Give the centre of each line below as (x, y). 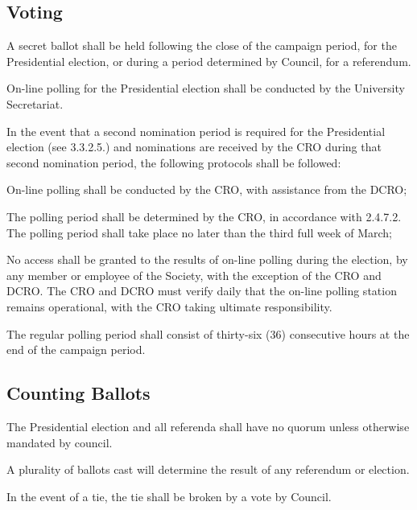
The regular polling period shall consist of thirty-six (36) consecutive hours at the (208, 333)
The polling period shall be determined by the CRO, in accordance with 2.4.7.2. (204, 216)
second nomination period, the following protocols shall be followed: (174, 162)
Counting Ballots (78, 393)
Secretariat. (35, 103)
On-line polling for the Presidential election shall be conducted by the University (206, 88)
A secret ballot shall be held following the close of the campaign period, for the (202, 45)
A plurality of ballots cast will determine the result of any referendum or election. (208, 469)
